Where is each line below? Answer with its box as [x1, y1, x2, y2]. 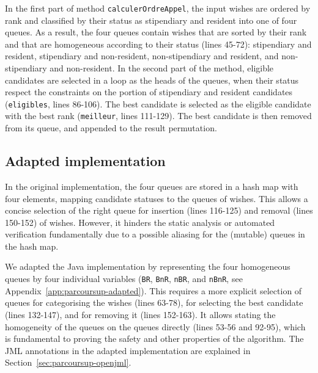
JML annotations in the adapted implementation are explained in [5, 344, 251, 357]
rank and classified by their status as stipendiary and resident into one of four [5, 13, 297, 26]
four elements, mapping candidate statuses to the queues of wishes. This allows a [5, 192, 308, 205]
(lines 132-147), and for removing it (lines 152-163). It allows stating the [5, 308, 276, 320]
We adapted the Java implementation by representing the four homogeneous [5, 260, 290, 273]
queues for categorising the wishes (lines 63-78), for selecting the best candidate [5, 296, 303, 309]
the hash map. [5, 239, 59, 252]
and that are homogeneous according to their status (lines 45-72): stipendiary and [5, 37, 312, 50]
